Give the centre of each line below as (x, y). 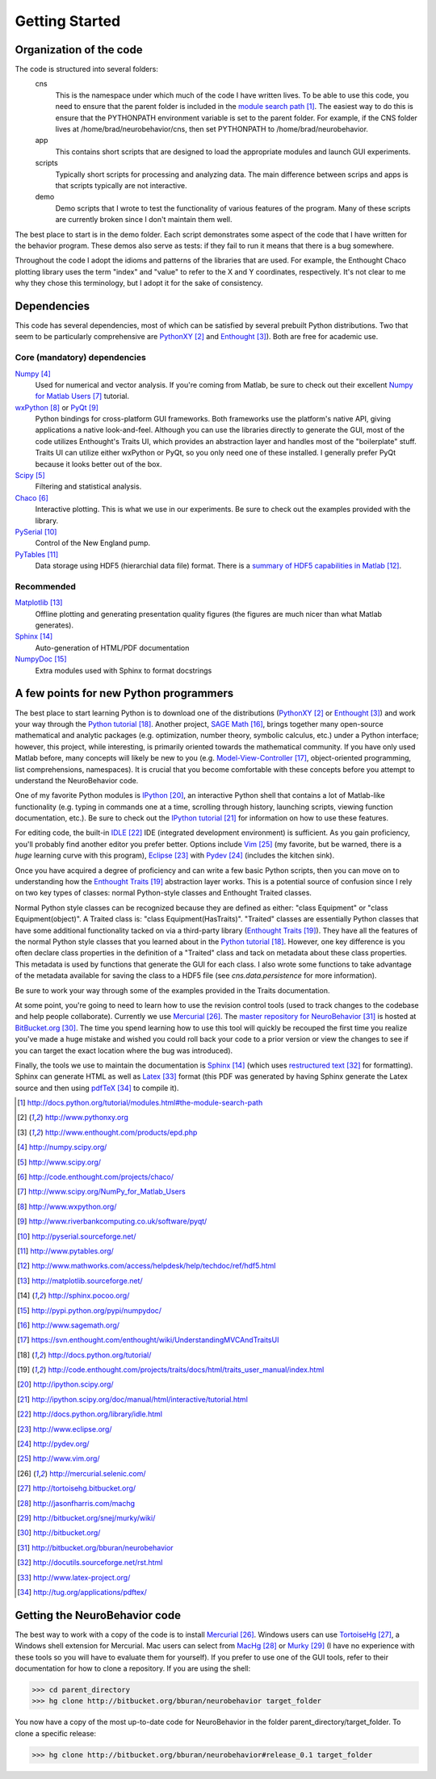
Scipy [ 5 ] (30, 476)
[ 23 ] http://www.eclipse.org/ (65, 1429)
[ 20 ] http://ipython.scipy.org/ (65, 1384)
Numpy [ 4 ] (33, 373)
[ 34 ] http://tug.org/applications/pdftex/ (82, 1592)
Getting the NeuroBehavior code (98, 1615)
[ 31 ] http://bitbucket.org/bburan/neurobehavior (95, 1547)
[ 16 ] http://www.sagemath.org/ (69, 1325)
